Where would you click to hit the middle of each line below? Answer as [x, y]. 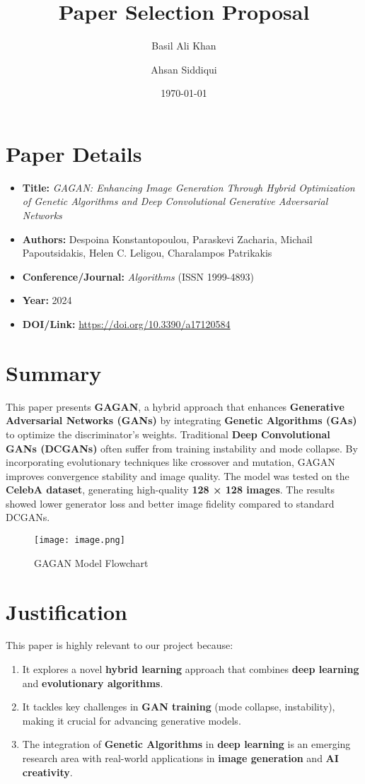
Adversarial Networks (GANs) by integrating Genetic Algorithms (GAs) [181, 420]
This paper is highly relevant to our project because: [120, 645]
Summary [54, 372]
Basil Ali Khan [184, 46]
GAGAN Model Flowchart [91, 562]
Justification [66, 611]
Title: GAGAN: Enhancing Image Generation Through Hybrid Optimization [189, 187]
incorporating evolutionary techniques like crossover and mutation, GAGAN [170, 462]
